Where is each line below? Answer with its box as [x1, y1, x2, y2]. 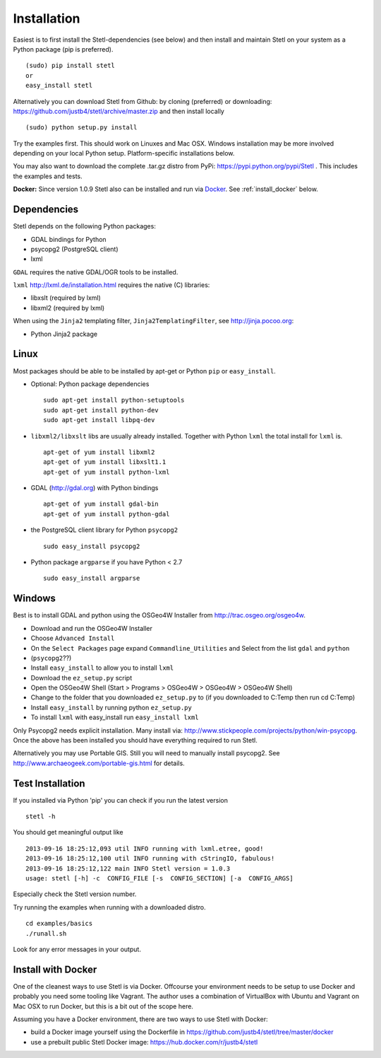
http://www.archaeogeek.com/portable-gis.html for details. [13, 759, 185, 767]
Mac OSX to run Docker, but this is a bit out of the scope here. [13, 1001, 194, 1011]
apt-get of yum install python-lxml [43, 467, 170, 476]
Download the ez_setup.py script [30, 673, 133, 682]
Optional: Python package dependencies [30, 379, 150, 388]
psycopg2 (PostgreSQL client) [30, 245, 119, 253]
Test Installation [13, 777, 85, 789]
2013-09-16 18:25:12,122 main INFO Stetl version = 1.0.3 [25, 864, 231, 873]
